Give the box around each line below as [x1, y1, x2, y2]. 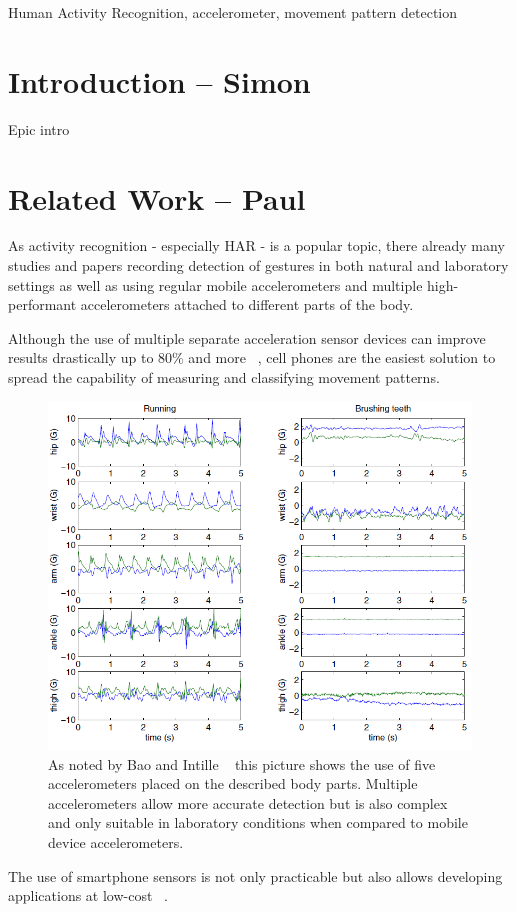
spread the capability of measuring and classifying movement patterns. [8, 367, 440, 387]
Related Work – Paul [8, 177, 306, 218]
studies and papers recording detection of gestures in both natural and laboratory [8, 255, 509, 276]
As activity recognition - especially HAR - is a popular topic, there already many [8, 235, 505, 256]
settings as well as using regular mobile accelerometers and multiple [8, 274, 423, 295]
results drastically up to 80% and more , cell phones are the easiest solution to [8, 347, 496, 368]
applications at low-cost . [8, 885, 168, 906]
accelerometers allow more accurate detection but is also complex [48, 792, 448, 813]
